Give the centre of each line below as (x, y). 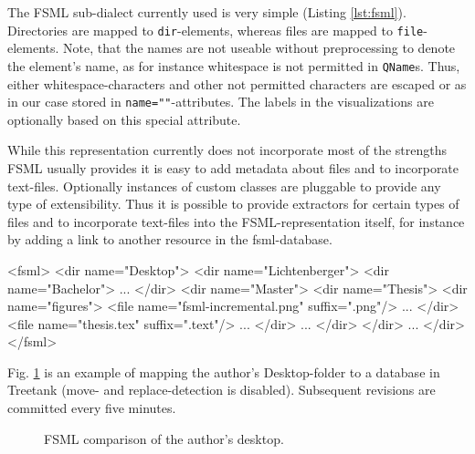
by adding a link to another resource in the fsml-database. (170, 239)
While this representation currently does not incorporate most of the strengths (227, 150)
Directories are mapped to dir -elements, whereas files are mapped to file (216, 30)
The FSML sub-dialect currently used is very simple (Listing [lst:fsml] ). (207, 12)
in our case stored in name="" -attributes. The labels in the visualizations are (221, 102)
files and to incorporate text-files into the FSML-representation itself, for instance (236, 221)
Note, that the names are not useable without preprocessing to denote (259, 48)
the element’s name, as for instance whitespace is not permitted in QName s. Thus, (234, 65)
